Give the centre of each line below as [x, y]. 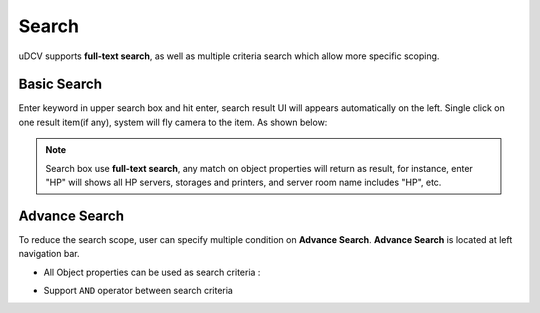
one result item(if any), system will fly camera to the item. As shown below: [173, 122]
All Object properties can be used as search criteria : [152, 272]
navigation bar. [49, 254]
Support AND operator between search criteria [138, 291]
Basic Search [60, 84]
